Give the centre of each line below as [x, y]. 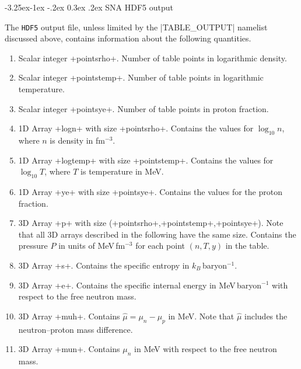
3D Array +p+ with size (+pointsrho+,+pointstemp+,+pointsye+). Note [151, 223]
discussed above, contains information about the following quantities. [128, 38]
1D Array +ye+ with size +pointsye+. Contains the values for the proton [150, 192]
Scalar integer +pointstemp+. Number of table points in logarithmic [141, 77]
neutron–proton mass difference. [76, 329]
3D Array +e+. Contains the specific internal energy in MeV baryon [140, 285]
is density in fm [78, 140]
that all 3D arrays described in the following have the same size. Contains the [157, 234]
